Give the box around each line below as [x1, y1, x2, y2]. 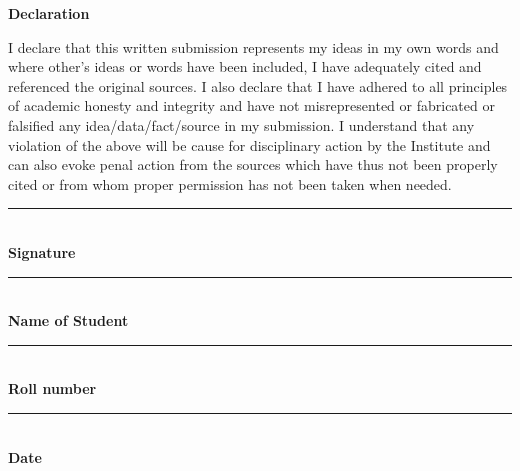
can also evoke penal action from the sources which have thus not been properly [8, 154, 498, 175]
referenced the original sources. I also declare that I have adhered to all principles [8, 75, 508, 96]
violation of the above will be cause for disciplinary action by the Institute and [8, 134, 491, 155]
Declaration [8, 3, 90, 23]
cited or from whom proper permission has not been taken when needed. [8, 173, 452, 194]
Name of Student [8, 310, 129, 331]
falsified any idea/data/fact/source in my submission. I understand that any [8, 114, 475, 135]
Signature [8, 241, 76, 262]
